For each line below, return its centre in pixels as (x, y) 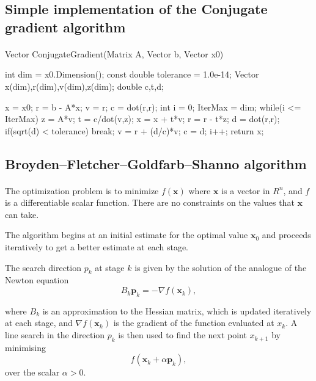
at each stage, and (39, 323)
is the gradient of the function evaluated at (194, 323)
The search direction (43, 267)
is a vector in (246, 190)
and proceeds (286, 235)
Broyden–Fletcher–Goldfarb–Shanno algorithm (156, 163)
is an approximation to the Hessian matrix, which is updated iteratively (177, 310)
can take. (22, 214)
